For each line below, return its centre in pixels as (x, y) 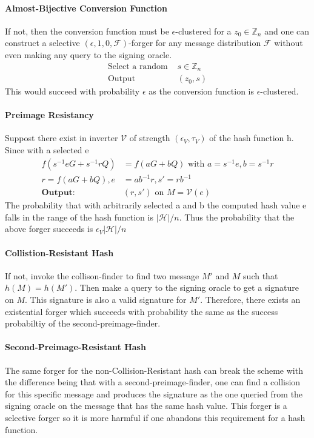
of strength (150, 138)
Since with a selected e (47, 150)
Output (122, 79)
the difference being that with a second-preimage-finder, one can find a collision (153, 382)
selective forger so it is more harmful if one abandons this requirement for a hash (155, 417)
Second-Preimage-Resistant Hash (75, 347)
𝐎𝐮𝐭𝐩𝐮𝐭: (58, 193)
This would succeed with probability (72, 91)
